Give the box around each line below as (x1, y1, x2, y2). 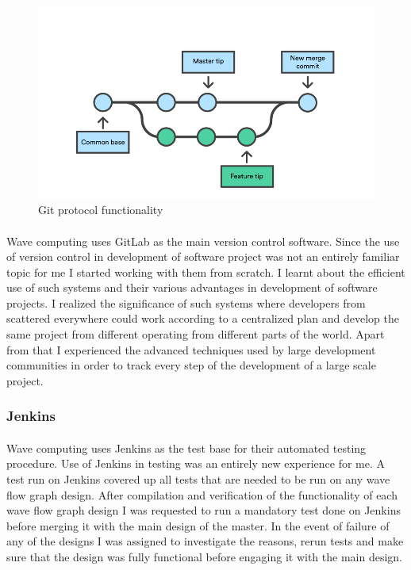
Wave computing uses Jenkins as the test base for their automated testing (6, 439, 367, 456)
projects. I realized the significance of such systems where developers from (6, 294, 366, 311)
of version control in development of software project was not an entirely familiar (6, 248, 400, 265)
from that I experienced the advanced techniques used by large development (6, 341, 376, 358)
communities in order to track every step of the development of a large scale (6, 357, 376, 373)
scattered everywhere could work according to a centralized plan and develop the (6, 310, 399, 327)
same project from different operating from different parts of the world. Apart (6, 326, 385, 342)
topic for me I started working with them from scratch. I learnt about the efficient (6, 263, 405, 280)
